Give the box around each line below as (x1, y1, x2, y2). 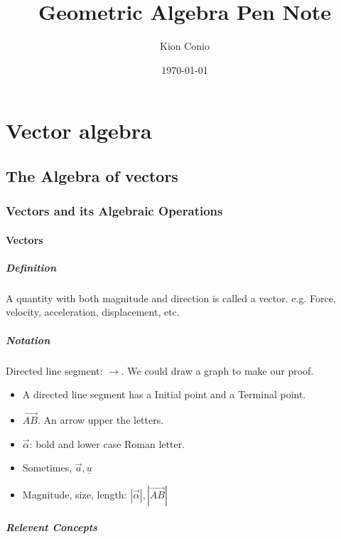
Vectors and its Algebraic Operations (6, 202, 223, 220)
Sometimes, (22, 460, 72, 475)
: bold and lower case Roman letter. (29, 436, 185, 451)
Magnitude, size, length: (22, 486, 127, 501)
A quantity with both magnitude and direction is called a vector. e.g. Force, (6, 290, 336, 305)
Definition (6, 260, 56, 274)
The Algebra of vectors (6, 164, 178, 186)
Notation (6, 332, 50, 347)
